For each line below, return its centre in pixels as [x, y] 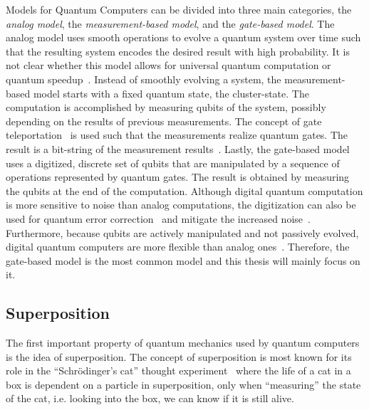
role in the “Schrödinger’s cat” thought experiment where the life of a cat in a [178, 370]
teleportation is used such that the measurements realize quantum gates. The [177, 135]
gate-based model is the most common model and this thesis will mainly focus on [183, 260]
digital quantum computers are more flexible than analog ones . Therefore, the [178, 247]
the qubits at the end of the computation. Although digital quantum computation [184, 190]
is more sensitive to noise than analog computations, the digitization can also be [181, 205]
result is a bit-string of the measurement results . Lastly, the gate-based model [178, 148]
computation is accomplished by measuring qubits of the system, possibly [166, 107]
